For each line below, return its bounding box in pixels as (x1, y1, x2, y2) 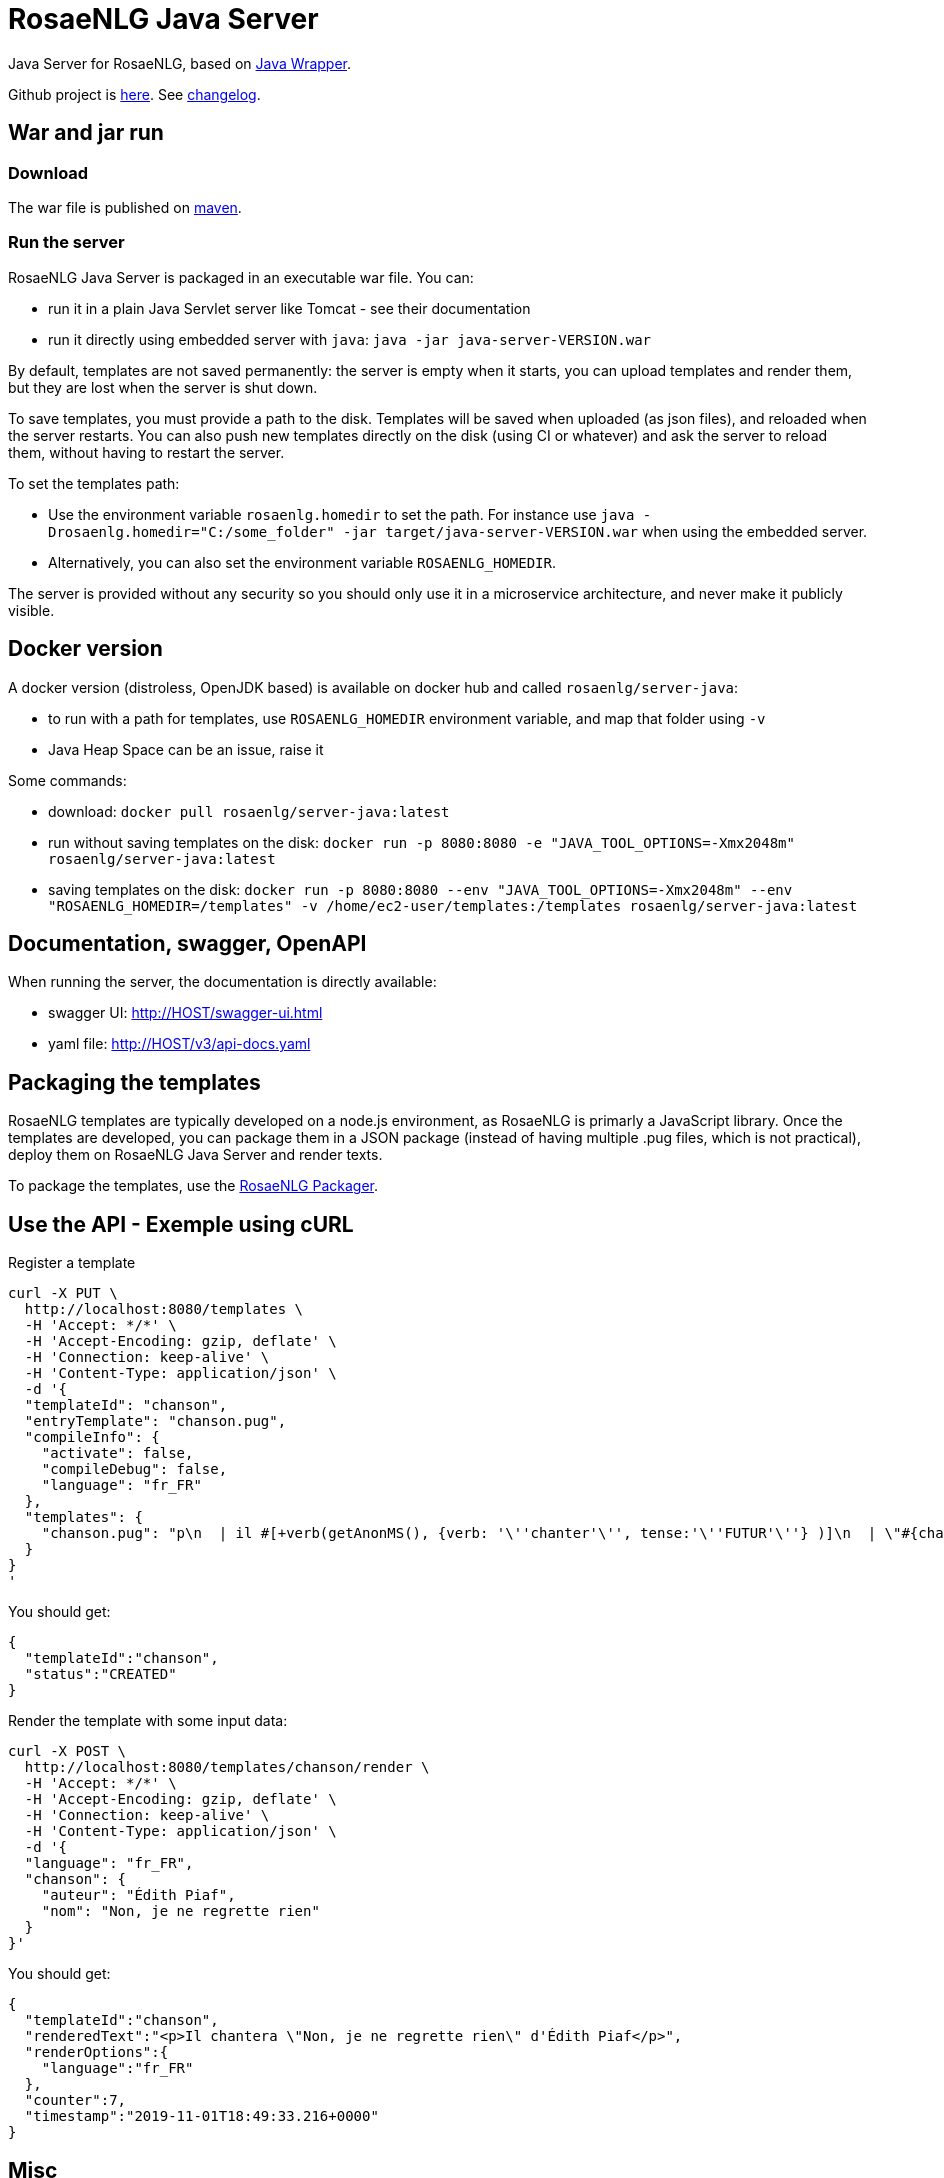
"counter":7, (24, 2092, 127, 2109)
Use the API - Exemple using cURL (8, 1211, 354, 1237)
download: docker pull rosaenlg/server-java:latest (48, 802, 450, 820)
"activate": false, (41, 1445, 194, 1462)
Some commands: (8, 771, 127, 789)
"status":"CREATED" (24, 1666, 177, 1683)
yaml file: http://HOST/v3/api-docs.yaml (48, 1035, 311, 1053)
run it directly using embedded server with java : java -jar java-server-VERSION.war (48, 330, 652, 348)
